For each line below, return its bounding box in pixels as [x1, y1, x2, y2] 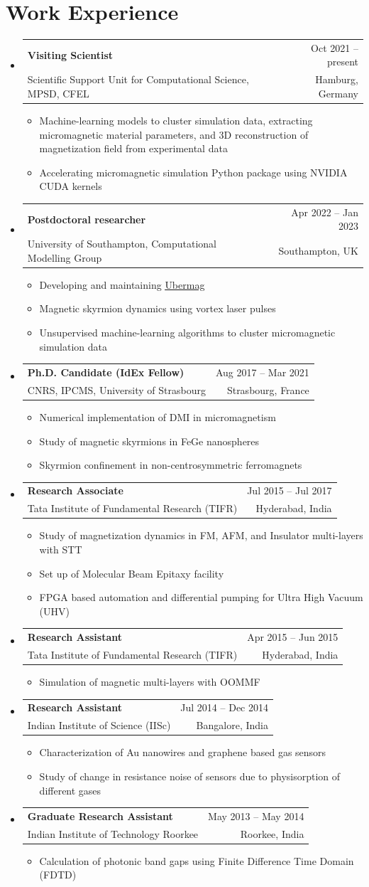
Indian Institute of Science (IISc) [27, 718, 171, 733]
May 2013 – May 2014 [208, 808, 304, 823]
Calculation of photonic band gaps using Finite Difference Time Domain [39, 853, 354, 868]
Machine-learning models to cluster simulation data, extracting [39, 113, 313, 127]
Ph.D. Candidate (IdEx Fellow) [27, 364, 184, 379]
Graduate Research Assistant [27, 808, 173, 823]
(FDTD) [39, 867, 77, 882]
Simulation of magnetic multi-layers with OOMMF [39, 674, 260, 689]
